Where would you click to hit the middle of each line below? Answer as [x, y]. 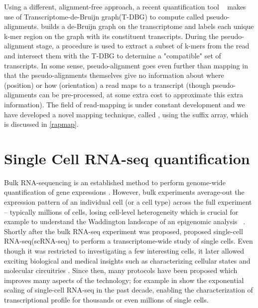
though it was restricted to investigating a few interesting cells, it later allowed [124, 251]
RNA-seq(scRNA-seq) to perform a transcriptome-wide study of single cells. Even [129, 241]
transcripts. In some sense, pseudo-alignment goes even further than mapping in [126, 65]
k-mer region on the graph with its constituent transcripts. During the [111, 36]
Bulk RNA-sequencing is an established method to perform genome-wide [115, 182]
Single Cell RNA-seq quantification [127, 158]
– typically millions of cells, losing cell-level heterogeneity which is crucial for [121, 211]
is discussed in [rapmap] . [41, 124]
